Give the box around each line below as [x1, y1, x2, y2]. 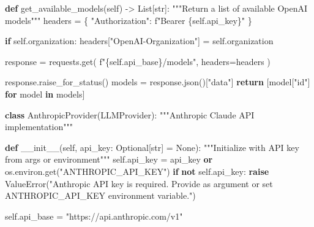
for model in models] [5, 87, 85, 100]
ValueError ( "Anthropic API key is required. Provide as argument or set [5, 177, 273, 190]
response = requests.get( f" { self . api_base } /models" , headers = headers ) [5, 55, 271, 67]
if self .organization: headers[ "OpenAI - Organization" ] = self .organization [5, 34, 274, 47]
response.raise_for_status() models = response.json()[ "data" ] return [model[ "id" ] [5, 75, 310, 88]
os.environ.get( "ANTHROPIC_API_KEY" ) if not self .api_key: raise [5, 164, 269, 177]
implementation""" [5, 120, 73, 133]
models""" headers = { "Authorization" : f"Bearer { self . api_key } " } [5, 13, 252, 26]
